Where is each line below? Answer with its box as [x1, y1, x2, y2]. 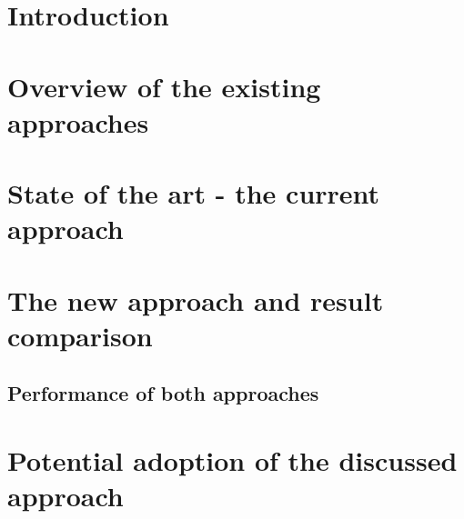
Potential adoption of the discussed [7, 442, 458, 479]
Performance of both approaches [7, 379, 319, 407]
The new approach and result [7, 281, 384, 318]
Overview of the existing [7, 67, 321, 105]
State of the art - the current [7, 175, 380, 212]
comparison [7, 316, 153, 354]
